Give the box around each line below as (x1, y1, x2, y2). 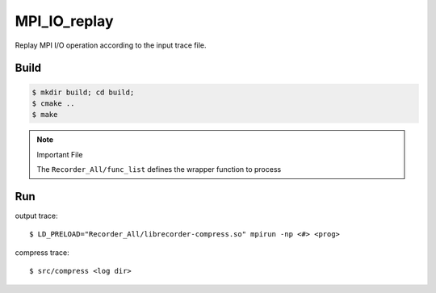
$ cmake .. (31, 98, 75, 108)
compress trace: (15, 247, 70, 257)
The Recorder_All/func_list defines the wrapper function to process (36, 165, 282, 174)
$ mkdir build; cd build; (31, 87, 135, 97)
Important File (36, 149, 83, 159)
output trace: (15, 211, 58, 220)
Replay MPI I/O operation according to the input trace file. (15, 40, 207, 50)
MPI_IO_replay (15, 12, 114, 30)
